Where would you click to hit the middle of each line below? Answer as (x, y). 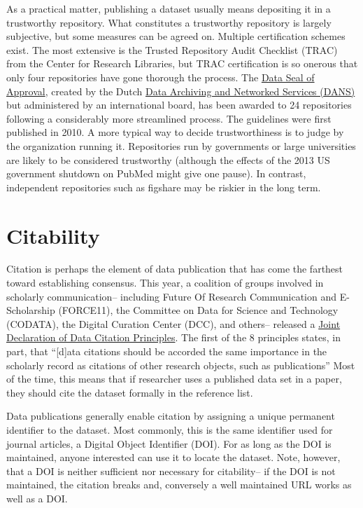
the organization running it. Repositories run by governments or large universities (181, 145)
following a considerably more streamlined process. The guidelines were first (169, 118)
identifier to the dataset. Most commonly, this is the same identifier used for (170, 429)
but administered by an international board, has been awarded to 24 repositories (179, 105)
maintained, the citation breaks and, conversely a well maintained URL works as (179, 485)
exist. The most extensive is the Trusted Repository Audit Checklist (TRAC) (172, 49)
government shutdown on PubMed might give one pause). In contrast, (156, 173)
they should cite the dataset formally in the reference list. (130, 392)
